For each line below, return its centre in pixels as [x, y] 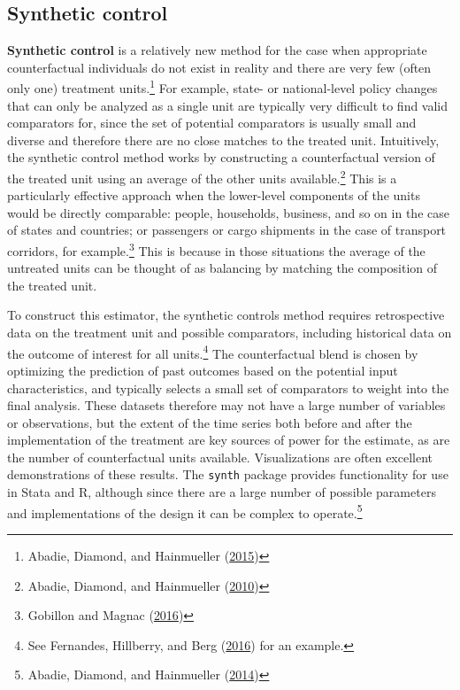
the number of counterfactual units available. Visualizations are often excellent [220, 457]
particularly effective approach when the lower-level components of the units [214, 195]
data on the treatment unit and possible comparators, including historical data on [230, 333]
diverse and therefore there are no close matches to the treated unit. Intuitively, [223, 140]
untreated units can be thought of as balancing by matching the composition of [222, 268]
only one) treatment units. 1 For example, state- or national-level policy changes [222, 87]
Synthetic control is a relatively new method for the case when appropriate [217, 50]
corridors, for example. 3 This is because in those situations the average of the [216, 249]
